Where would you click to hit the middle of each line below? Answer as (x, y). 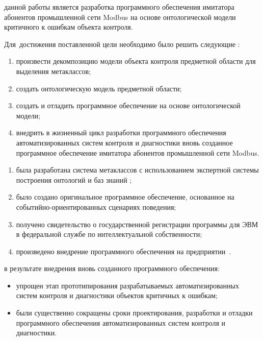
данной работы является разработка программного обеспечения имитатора (119, 7)
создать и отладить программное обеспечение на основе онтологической (128, 105)
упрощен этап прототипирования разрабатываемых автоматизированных (127, 285)
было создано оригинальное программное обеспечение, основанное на (125, 197)
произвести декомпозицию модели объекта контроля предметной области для (136, 61)
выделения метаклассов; (53, 71)
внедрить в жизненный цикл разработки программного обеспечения (121, 132)
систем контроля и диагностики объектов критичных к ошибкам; (117, 295)
